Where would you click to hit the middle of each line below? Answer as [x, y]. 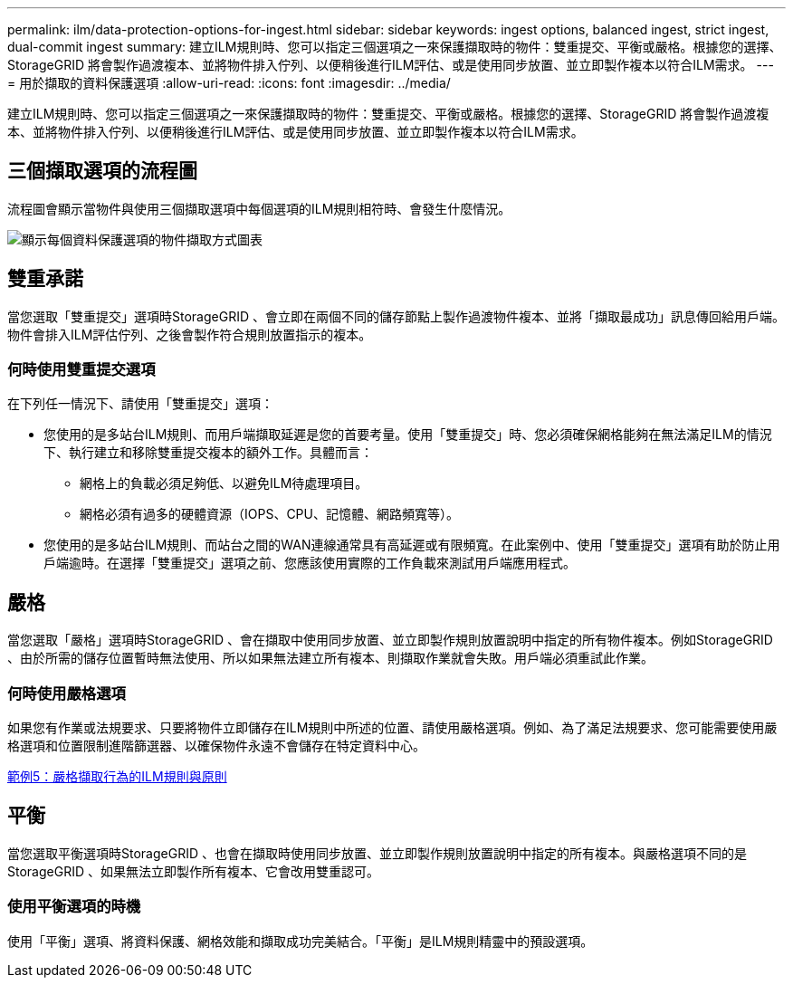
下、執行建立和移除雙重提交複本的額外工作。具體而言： [208, 453]
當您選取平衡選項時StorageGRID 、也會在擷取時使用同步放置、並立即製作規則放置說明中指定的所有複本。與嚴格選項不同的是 [377, 853]
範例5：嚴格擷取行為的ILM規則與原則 [117, 777]
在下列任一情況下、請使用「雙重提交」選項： [140, 404]
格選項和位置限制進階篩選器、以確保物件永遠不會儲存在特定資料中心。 [216, 746]
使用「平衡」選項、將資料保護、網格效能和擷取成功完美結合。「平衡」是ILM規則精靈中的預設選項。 [301, 941]
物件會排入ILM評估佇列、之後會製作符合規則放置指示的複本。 [190, 334]
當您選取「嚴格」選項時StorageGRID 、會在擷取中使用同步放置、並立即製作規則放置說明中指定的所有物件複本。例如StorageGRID [390, 640]
